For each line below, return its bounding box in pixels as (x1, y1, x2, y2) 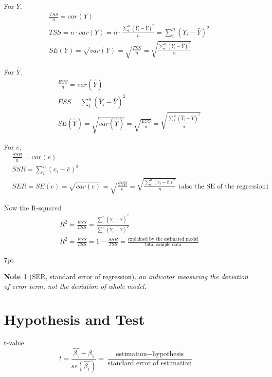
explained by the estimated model (127, 237, 199, 242)
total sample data (145, 242, 181, 247)
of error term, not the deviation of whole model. (4, 281, 146, 291)
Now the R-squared (4, 202, 62, 212)
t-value (4, 338, 24, 348)
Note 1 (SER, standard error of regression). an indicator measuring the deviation (4, 271, 248, 281)
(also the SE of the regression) (178, 183, 269, 190)
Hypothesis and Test (4, 309, 145, 329)
